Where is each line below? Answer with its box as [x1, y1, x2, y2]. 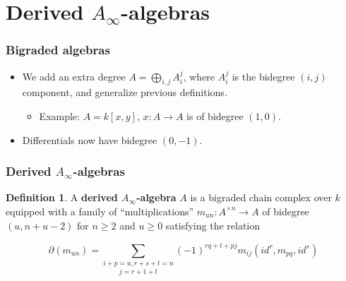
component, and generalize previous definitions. [22, 85, 227, 100]
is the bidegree [232, 68, 295, 83]
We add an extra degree [22, 68, 126, 83]
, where [183, 68, 215, 83]
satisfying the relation [165, 217, 261, 232]
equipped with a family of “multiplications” [6, 203, 194, 218]
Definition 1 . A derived [6, 190, 118, 205]
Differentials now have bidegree [22, 132, 157, 147]
